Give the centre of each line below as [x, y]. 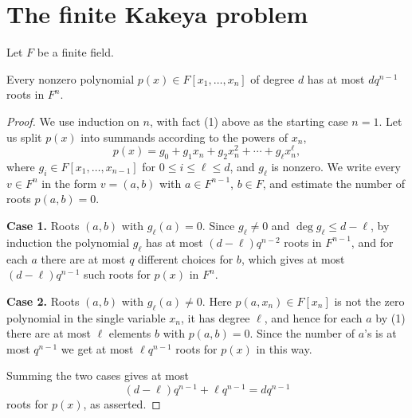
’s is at [381, 333]
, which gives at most [293, 258]
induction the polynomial [68, 242]
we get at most [97, 348]
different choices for [186, 258]
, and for [372, 242]
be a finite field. [75, 52]
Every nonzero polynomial [71, 78]
